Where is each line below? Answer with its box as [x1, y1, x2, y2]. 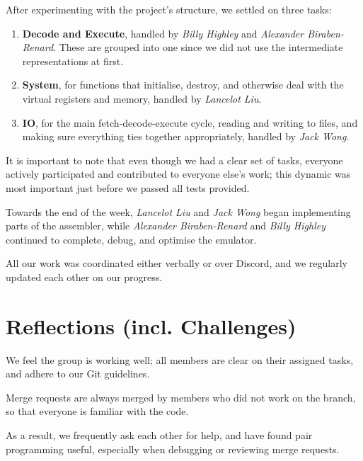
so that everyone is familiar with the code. [6, 404, 189, 419]
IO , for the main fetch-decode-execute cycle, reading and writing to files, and [22, 115, 358, 130]
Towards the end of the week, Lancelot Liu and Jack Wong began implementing [6, 204, 351, 219]
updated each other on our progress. [6, 269, 163, 284]
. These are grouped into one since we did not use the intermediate [53, 40, 343, 55]
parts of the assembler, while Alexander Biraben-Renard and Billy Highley [6, 218, 325, 233]
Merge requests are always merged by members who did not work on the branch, [6, 389, 356, 404]
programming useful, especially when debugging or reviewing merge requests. [6, 441, 340, 456]
